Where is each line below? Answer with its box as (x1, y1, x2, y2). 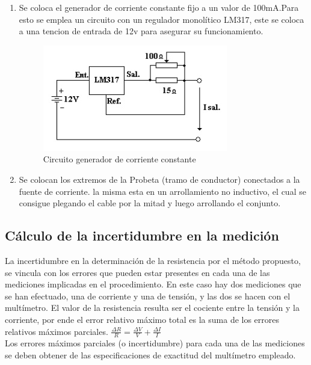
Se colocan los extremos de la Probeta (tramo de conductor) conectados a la (19, 173, 300, 185)
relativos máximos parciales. (5, 325, 108, 337)
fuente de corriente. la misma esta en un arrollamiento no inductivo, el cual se (19, 185, 306, 197)
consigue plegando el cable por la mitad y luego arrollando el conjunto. (19, 197, 281, 209)
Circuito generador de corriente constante (43, 153, 196, 165)
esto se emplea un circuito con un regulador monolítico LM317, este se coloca (19, 13, 304, 25)
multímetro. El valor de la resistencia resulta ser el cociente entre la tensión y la (5, 301, 300, 314)
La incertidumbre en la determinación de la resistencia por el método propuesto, (5, 254, 301, 266)
